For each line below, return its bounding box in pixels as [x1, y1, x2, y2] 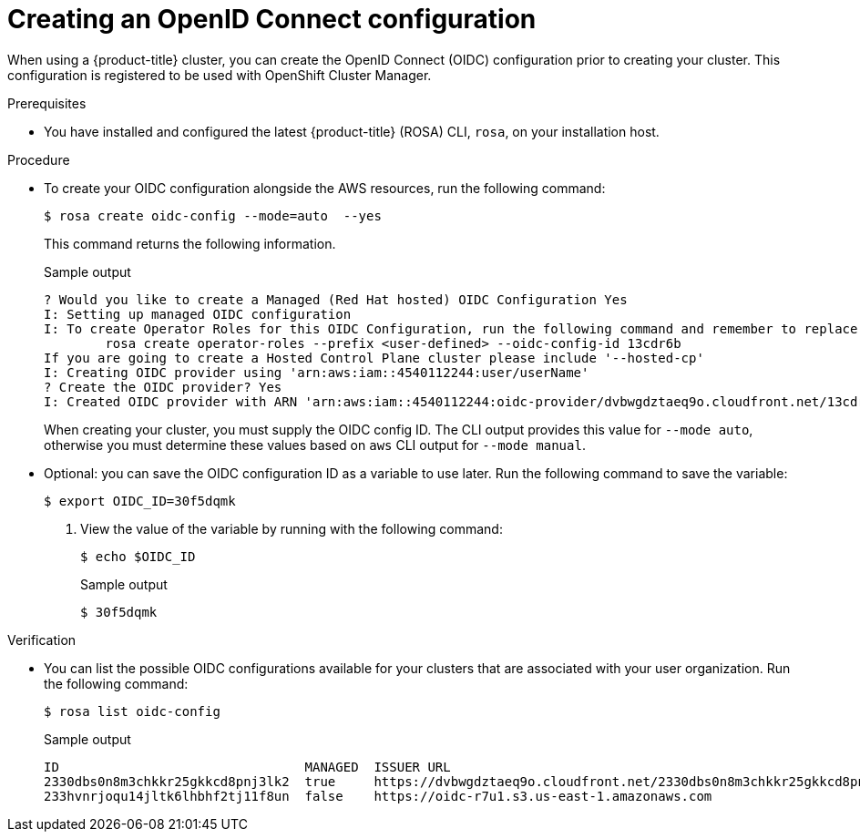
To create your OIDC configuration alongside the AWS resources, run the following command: [44, 179, 606, 196]
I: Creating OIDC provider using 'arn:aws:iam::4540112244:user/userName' [44, 364, 589, 380]
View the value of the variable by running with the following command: [80, 520, 503, 537]
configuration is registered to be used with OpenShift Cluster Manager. [7, 67, 432, 83]
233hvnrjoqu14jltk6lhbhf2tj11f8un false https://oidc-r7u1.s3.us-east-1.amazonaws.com [44, 788, 712, 803]
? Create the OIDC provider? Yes [44, 379, 282, 394]
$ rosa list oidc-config [44, 703, 220, 719]
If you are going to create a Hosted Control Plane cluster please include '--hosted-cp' [44, 350, 704, 365]
